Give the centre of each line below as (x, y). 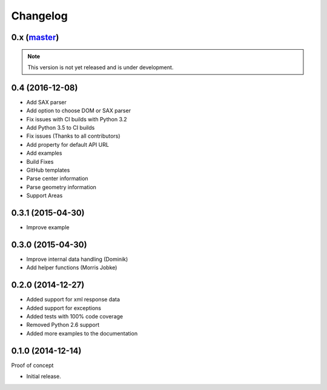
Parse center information (57, 178)
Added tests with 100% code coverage (75, 317)
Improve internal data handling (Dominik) (77, 259)
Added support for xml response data (73, 300)
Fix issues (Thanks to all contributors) (73, 136)
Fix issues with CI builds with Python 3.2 (77, 119)
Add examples (44, 153)
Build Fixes (40, 161)
